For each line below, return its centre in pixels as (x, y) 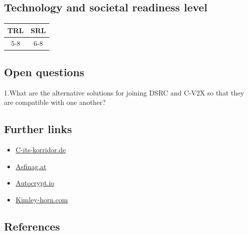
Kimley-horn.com (42, 200)
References (32, 226)
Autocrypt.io (35, 183)
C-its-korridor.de (41, 150)
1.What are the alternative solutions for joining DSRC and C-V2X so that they (124, 92)
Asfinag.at (31, 166)
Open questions (44, 72)
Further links (38, 129)
